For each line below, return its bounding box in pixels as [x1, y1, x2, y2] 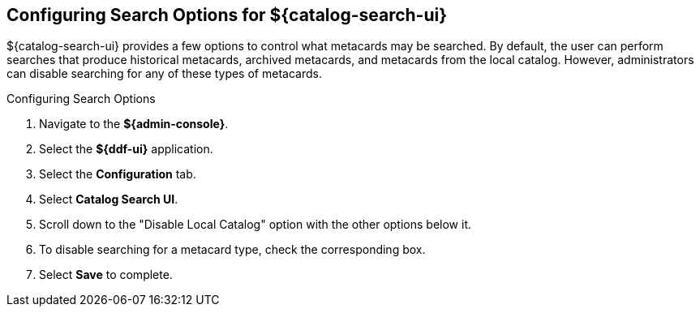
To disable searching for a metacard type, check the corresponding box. [39, 242, 426, 257]
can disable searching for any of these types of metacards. [6, 66, 322, 81]
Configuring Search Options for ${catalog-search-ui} [6, 5, 448, 25]
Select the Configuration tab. [39, 167, 196, 182]
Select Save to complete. [39, 268, 173, 282]
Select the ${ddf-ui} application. [39, 142, 213, 156]
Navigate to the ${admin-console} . [39, 117, 229, 131]
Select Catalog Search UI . [39, 192, 178, 207]
